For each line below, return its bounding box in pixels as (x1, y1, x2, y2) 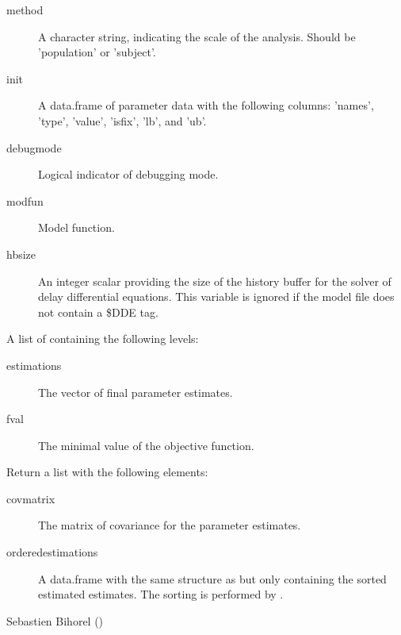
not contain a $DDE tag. (38, 303, 158, 320)
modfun (6, 192, 44, 209)
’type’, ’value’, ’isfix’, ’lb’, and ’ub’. (38, 112, 207, 129)
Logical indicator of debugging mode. (38, 166, 219, 183)
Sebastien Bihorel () (6, 612, 104, 629)
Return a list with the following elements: (6, 464, 208, 480)
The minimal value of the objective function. (38, 437, 254, 453)
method (6, 2, 44, 17)
